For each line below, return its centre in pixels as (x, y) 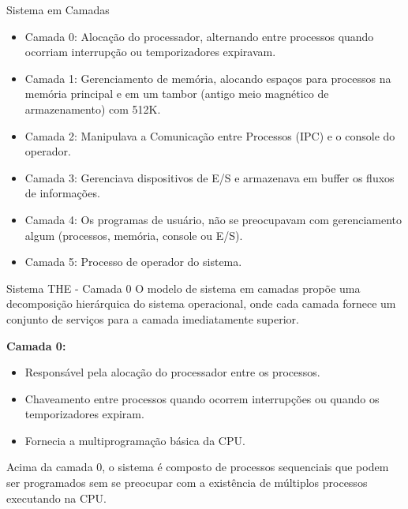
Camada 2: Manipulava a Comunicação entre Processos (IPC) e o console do (210, 135)
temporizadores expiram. (84, 414)
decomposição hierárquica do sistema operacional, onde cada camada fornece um (201, 303)
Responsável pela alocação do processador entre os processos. (172, 372)
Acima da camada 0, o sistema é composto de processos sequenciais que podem (198, 467)
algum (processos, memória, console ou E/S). (134, 235)
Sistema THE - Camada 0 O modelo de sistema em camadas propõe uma (183, 288)
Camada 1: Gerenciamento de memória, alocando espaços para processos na (208, 78)
